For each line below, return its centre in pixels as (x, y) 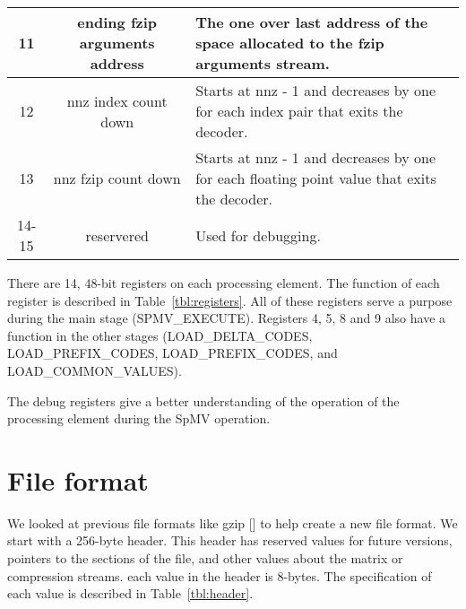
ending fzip (117, 22)
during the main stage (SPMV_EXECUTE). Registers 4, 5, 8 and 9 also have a (227, 318)
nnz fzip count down (117, 178)
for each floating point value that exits (316, 178)
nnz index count (117, 100)
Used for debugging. (258, 235)
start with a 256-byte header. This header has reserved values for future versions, (230, 540)
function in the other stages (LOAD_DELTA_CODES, (160, 335)
